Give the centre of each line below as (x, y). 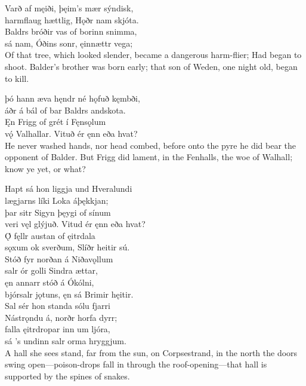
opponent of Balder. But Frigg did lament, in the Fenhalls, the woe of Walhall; (149, 157)
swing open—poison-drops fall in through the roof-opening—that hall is (136, 364)
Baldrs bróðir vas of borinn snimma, (71, 31)
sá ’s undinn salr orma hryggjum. (66, 341)
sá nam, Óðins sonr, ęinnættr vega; (69, 43)
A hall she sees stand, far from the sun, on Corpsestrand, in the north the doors (151, 352)
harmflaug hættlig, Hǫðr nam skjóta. (72, 19)
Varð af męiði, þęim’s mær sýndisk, (69, 8)
